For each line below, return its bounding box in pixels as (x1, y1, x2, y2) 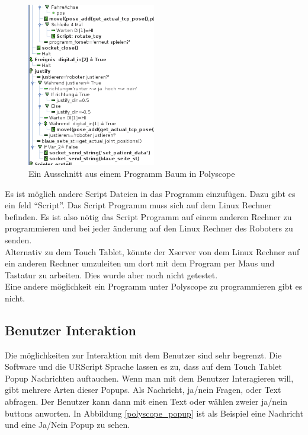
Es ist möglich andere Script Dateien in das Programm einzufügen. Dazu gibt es (5, 187, 296, 199)
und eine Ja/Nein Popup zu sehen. (5, 418, 130, 431)
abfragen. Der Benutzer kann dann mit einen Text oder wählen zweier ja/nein (5, 395, 287, 408)
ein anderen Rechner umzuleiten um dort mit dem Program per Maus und (5, 257, 275, 269)
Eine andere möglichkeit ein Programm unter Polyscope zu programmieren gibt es (5, 280, 303, 293)
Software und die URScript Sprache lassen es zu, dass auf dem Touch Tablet (5, 360, 282, 373)
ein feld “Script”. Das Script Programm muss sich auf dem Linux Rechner (5, 199, 272, 211)
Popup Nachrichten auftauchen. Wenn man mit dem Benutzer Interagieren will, (5, 372, 294, 384)
